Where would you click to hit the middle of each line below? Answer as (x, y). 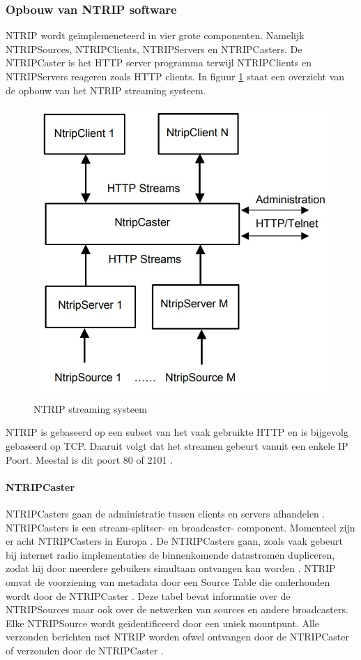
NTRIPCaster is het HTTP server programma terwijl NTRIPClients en (159, 63)
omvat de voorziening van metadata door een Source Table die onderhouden (168, 581)
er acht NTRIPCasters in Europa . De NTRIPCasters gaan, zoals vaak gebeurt (174, 541)
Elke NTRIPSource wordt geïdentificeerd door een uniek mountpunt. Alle (162, 623)
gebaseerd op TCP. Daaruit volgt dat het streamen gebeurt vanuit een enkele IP (177, 445)
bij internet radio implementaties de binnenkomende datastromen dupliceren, (170, 554)
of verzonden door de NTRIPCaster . (85, 650)
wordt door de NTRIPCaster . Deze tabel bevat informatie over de (148, 595)
